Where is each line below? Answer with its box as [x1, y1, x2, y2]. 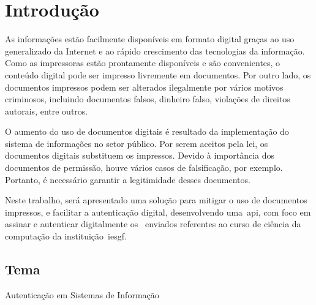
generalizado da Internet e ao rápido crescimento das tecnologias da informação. [5, 44, 305, 57]
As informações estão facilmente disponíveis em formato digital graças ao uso [5, 32, 295, 45]
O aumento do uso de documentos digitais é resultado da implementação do [5, 125, 289, 138]
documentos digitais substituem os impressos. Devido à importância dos [5, 149, 275, 162]
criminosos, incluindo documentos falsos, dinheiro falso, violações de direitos [5, 92, 290, 105]
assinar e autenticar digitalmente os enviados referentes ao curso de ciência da [5, 217, 301, 230]
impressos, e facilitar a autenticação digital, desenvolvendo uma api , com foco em [5, 205, 311, 218]
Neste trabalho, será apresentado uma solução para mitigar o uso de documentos [5, 194, 307, 206]
